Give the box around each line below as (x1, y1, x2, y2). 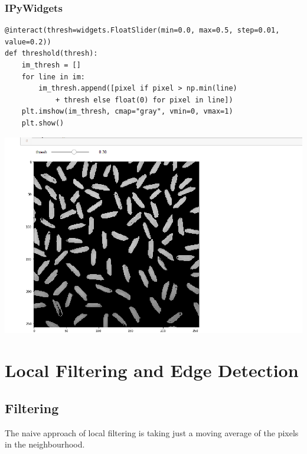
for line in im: (21, 72, 86, 81)
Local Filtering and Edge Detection (5, 358, 299, 382)
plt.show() (21, 118, 64, 127)
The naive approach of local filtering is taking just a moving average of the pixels (5, 426, 299, 439)
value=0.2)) (5, 37, 51, 46)
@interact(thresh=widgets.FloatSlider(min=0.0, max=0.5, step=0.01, (5, 26, 280, 35)
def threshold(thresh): (5, 49, 98, 58)
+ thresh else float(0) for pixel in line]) (55, 95, 233, 104)
